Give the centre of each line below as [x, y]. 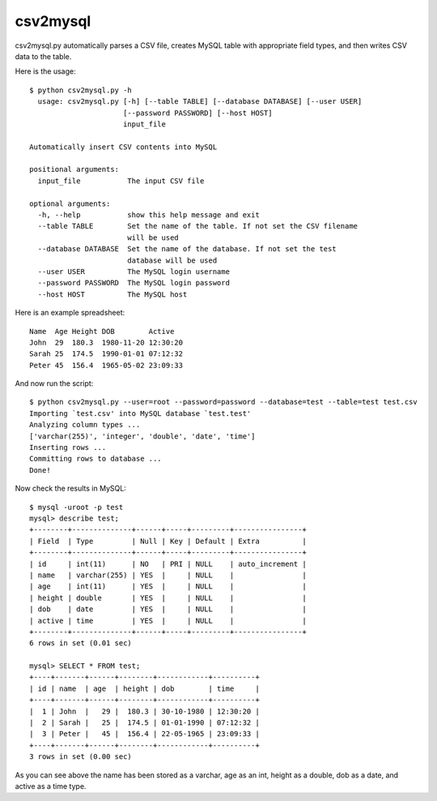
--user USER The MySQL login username [134, 271]
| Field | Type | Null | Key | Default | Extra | [168, 541]
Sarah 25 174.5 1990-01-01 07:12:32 [106, 354]
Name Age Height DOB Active [102, 331]
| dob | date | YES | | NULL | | [168, 609]
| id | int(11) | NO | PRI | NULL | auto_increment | [168, 564]
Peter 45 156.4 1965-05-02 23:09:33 [106, 365]
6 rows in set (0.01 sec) [81, 643]
